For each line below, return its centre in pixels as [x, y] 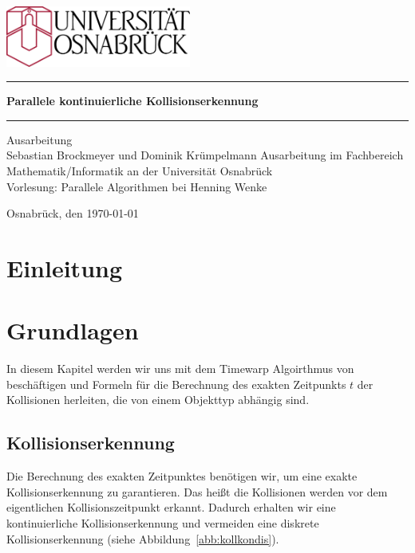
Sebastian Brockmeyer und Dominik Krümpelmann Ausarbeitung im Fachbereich [205, 155]
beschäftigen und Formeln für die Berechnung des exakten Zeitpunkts [176, 384]
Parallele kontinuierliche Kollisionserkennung [132, 101]
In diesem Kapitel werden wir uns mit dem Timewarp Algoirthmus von [180, 369]
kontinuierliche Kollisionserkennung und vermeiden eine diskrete [163, 523]
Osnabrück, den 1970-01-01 [73, 213]
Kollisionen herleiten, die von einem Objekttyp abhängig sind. [158, 400]
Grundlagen [73, 330]
